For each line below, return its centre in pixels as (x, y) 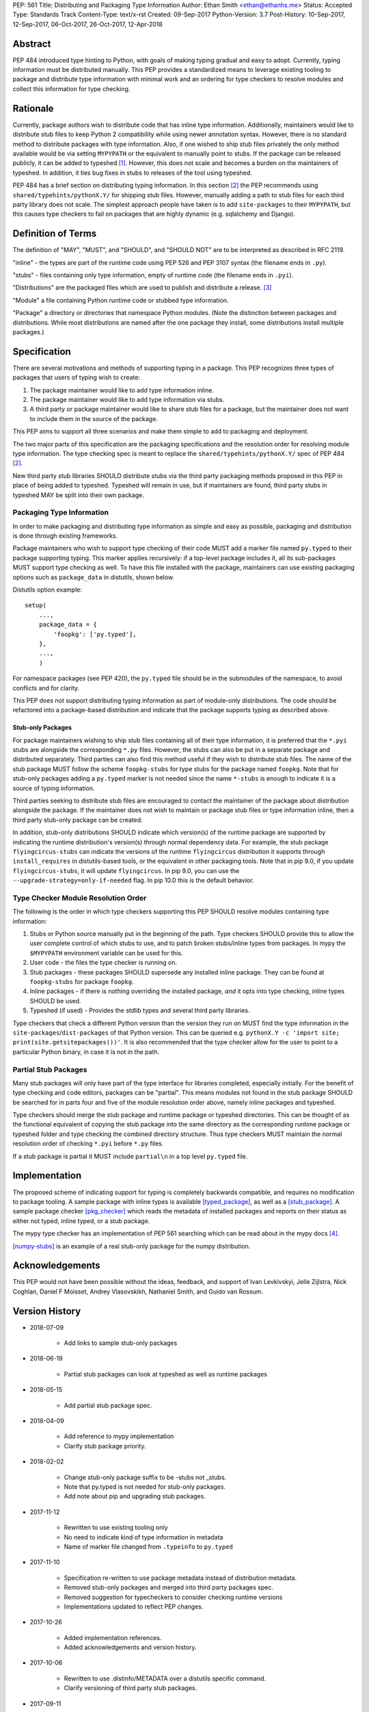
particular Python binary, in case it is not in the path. (86, 1052)
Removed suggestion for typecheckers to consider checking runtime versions (173, 1597)
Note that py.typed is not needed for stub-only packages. (145, 1487)
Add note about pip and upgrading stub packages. (135, 1496)
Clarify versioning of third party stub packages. (131, 1688)
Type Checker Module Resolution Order (80, 898)
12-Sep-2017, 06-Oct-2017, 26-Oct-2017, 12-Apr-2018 (88, 24)
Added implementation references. (113, 1637)
